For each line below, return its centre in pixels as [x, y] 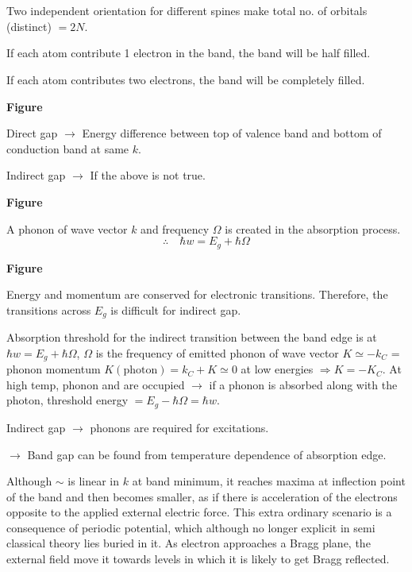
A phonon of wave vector [67, 228]
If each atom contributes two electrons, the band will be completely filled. [186, 79]
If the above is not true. [148, 175]
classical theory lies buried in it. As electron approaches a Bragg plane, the [189, 543]
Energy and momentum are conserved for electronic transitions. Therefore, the [197, 294]
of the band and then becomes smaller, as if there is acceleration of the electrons [202, 496]
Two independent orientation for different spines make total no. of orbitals [187, 11]
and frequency [175, 228]
